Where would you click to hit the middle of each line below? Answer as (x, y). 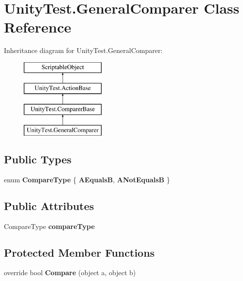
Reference (38, 27)
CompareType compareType (49, 226)
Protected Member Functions (79, 252)
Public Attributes (49, 205)
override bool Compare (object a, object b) (70, 272)
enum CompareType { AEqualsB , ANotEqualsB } (87, 179)
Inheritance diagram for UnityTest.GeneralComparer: (83, 50)
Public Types (38, 159)
